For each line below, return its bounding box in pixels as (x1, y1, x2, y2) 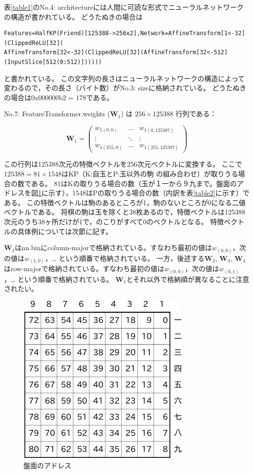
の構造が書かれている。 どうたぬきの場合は (4, 11, 143, 21)
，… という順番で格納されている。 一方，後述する (45, 253, 205, 263)
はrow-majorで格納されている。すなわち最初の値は (4, 263, 165, 274)
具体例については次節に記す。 (17, 226, 112, 236)
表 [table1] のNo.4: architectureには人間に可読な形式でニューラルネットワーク (4, 2, 244, 12)
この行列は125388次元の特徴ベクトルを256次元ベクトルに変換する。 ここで (4, 159, 242, 169)
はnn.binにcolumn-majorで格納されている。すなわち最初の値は (15, 242, 212, 253)
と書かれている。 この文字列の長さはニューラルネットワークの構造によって (4, 73, 245, 83)
